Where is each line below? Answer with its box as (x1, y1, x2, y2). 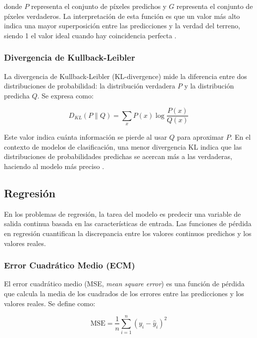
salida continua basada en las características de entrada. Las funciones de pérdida (4, 218, 252, 229)
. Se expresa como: (37, 90, 94, 100)
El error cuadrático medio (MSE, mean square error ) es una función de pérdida (4, 278, 245, 289)
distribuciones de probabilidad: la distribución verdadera (4, 81, 175, 91)
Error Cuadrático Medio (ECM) (4, 259, 135, 271)
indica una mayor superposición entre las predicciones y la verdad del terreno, (4, 20, 240, 31)
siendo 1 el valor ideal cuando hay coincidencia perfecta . (4, 30, 177, 40)
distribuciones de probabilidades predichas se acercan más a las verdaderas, (4, 151, 232, 162)
